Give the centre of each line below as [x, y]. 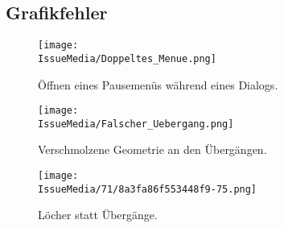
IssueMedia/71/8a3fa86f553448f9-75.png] [148, 189]
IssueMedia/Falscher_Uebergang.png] [136, 124]
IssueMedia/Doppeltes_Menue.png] [127, 58]
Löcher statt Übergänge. [98, 215]
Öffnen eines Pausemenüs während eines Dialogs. [158, 84]
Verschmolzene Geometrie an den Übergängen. [152, 149]
